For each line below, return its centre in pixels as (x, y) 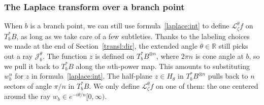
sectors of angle (28, 85)
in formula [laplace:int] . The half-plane (92, 76)
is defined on (115, 56)
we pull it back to (31, 66)
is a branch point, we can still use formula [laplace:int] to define (130, 26)
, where (168, 56)
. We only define (114, 85)
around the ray (27, 96)
